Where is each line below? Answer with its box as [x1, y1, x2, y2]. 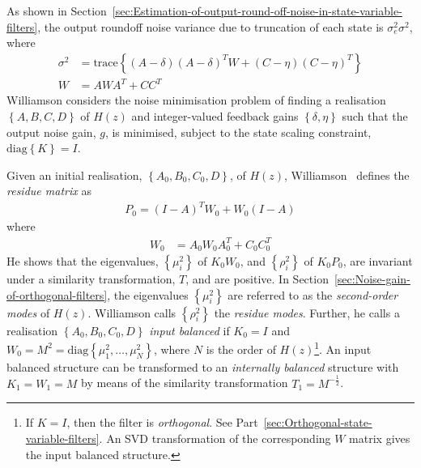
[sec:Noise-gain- [334, 270, 410, 287]
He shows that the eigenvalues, [6, 253, 159, 270]
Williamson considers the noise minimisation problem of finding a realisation [6, 91, 386, 108]
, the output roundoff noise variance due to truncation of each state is [37, 18, 384, 35]
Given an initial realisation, [6, 166, 142, 183]
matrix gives [349, 430, 410, 446]
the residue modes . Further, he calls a [214, 304, 400, 321]
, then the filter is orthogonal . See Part [66, 414, 258, 431]
